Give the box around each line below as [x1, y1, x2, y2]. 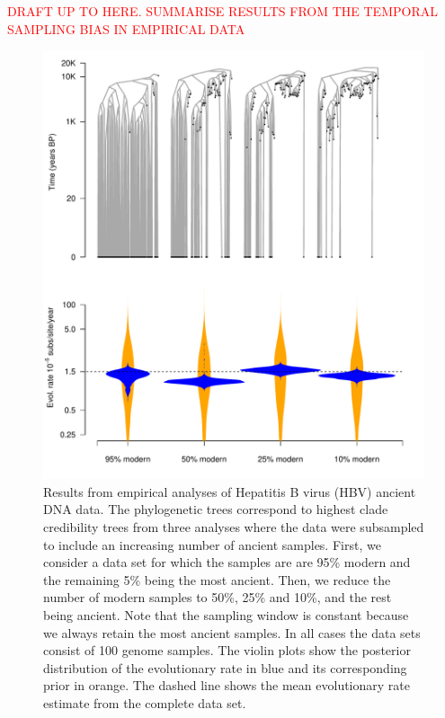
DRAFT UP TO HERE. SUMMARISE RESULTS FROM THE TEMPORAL [7, 2, 438, 20]
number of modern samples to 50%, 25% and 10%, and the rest [43, 588, 392, 607]
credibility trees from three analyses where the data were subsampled [43, 518, 424, 536]
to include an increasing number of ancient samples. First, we [43, 535, 381, 554]
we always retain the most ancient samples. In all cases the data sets [43, 623, 421, 642]
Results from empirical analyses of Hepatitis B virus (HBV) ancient [43, 482, 416, 501]
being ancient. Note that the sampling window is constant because [43, 606, 409, 625]
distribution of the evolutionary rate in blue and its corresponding [43, 658, 407, 677]
